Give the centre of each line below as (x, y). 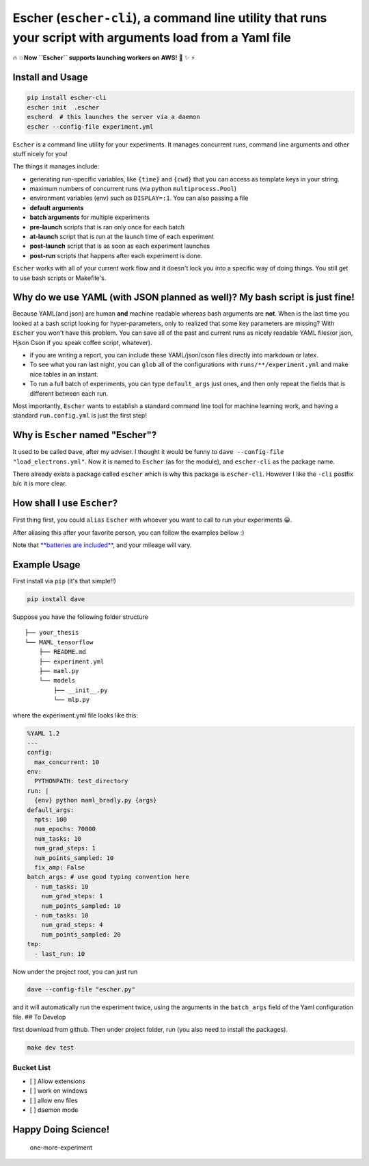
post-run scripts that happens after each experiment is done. (116, 255)
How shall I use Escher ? (65, 503)
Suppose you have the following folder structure (80, 617)
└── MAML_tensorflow (59, 642)
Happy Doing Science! (61, 1129)
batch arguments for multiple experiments (90, 217)
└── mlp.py (72, 700)
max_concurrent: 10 (67, 762)
